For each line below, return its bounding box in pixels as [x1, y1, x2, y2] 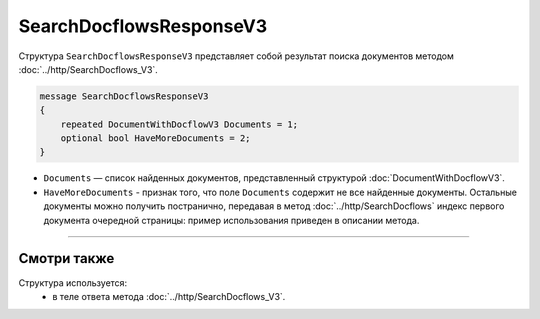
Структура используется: [18, 276, 128, 289]
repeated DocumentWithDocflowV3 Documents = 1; [60, 118, 299, 130]
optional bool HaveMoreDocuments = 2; [60, 133, 251, 144]
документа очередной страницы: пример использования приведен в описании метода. [43, 214, 420, 226]
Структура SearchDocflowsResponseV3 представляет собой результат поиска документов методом [18, 50, 454, 62]
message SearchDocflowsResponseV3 [39, 90, 209, 102]
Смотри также [18, 250, 115, 267]
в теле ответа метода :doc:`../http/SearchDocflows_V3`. [52, 290, 286, 302]
